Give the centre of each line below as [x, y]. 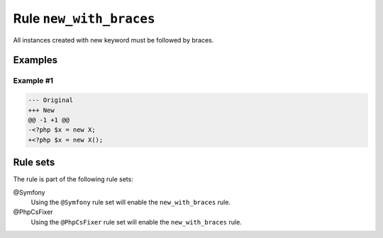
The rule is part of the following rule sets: [73, 179]
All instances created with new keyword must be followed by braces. [113, 40]
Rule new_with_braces [84, 18]
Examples [35, 60]
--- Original [51, 100]
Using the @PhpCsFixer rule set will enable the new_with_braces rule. [137, 222]
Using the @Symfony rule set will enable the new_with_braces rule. [131, 202]
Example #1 [33, 81]
